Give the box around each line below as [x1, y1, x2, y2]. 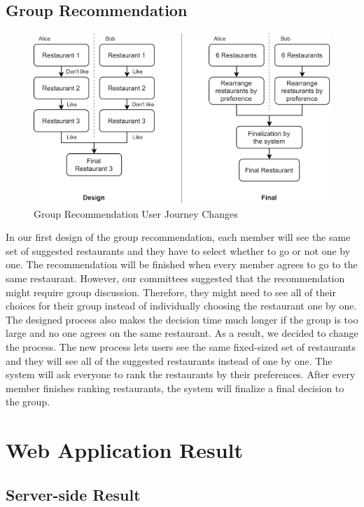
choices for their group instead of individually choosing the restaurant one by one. [6, 298, 357, 313]
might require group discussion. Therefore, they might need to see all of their [6, 284, 336, 299]
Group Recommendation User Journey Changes [34, 206, 238, 221]
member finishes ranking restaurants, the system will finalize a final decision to [6, 380, 344, 395]
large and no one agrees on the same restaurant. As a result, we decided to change [6, 326, 358, 340]
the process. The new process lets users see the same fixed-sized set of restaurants [6, 340, 356, 354]
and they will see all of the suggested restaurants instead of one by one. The [6, 353, 332, 368]
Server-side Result [6, 483, 141, 505]
